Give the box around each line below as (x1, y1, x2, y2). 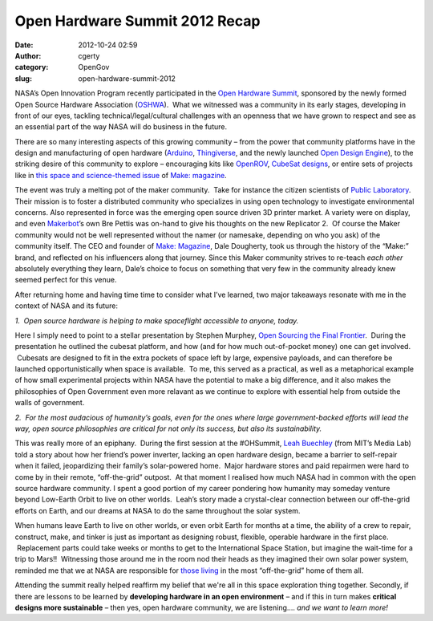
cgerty (78, 51, 100, 60)
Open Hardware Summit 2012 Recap (14, 12, 261, 30)
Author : (14, 51, 42, 60)
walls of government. (14, 398, 85, 408)
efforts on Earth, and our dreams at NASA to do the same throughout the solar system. (14, 505, 301, 515)
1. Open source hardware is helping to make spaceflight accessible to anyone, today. (14, 315, 299, 325)
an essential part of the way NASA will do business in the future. (14, 122, 228, 132)
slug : (14, 73, 32, 83)
